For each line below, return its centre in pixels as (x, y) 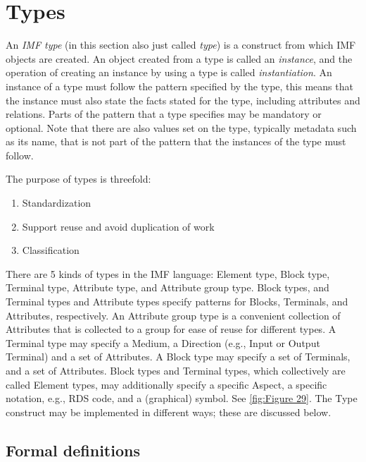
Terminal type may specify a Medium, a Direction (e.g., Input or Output (163, 342)
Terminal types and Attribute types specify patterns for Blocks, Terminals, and (177, 302)
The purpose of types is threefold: (78, 179)
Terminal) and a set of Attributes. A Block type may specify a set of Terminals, (178, 357)
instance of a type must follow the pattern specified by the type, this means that (179, 86)
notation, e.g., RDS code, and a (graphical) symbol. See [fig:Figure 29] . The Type (182, 398)
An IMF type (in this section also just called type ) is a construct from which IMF (181, 45)
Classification (51, 250)
